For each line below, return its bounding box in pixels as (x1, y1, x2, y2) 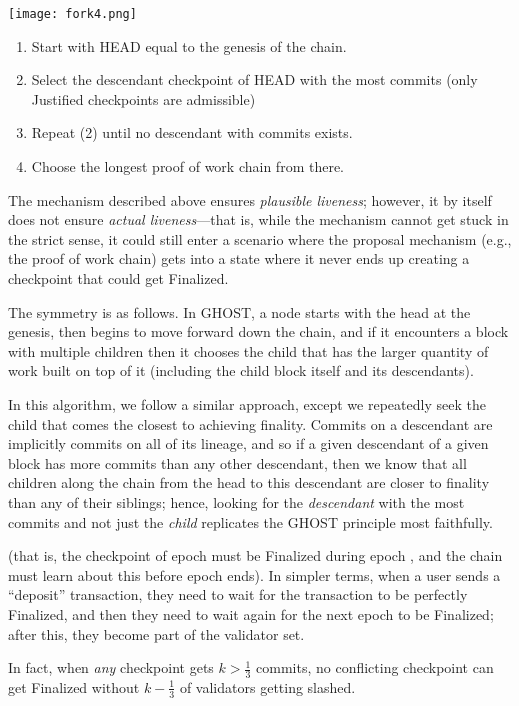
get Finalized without (8, 676, 140, 697)
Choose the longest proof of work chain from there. (31, 156, 344, 177)
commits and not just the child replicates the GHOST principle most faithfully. (8, 511, 493, 532)
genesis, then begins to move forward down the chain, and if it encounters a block (8, 321, 509, 342)
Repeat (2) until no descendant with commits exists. (31, 122, 353, 143)
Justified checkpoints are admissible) (31, 88, 256, 109)
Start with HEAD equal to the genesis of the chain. (31, 35, 347, 56)
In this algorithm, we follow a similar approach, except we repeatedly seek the (8, 393, 486, 414)
